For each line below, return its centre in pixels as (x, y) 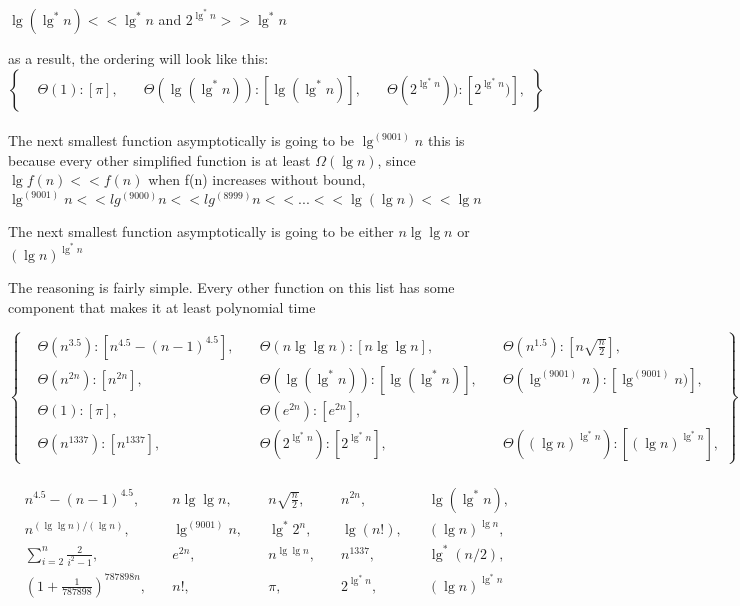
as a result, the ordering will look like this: (138, 58)
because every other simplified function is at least (159, 159)
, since (396, 159)
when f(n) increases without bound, (257, 179)
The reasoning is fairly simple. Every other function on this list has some (231, 287)
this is (446, 140)
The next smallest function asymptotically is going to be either (201, 231)
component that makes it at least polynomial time (162, 306)
